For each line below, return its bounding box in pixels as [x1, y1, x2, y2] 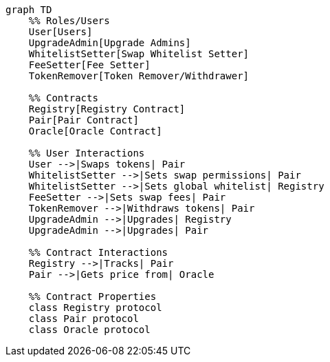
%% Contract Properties [28, 291, 157, 302]
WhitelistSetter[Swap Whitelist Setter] [28, 48, 250, 59]
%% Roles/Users [28, 15, 110, 26]
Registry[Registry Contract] [28, 103, 186, 114]
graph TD [5, 4, 52, 15]
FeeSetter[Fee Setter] [28, 59, 151, 70]
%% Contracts [28, 92, 98, 103]
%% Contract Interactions [28, 247, 168, 258]
